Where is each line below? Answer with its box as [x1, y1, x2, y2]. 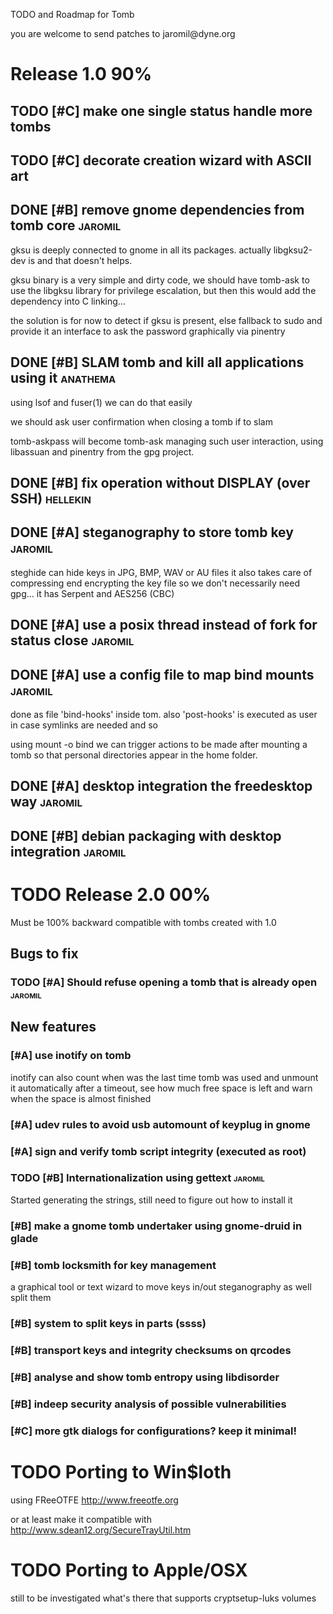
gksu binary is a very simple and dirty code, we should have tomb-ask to [10, 274, 310, 286]
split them [10, 1292, 52, 1304]
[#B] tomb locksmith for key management [10, 1258, 217, 1272]
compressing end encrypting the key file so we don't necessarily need [10, 577, 300, 589]
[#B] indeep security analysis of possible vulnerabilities [10, 1397, 287, 1411]
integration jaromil [10, 843, 127, 860]
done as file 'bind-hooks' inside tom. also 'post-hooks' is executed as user [10, 709, 318, 720]
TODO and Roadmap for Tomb [10, 9, 135, 20]
